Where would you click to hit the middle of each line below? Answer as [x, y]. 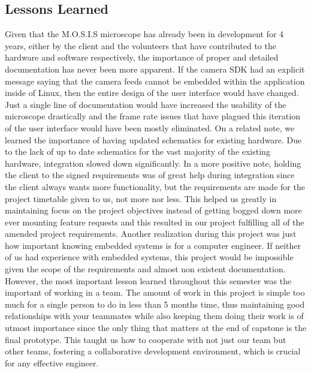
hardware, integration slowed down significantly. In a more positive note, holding [153, 163]
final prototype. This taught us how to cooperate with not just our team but [146, 339]
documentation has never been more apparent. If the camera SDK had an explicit [155, 69]
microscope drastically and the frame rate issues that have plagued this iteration [153, 116]
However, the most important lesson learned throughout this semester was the [148, 280]
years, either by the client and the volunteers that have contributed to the [141, 45]
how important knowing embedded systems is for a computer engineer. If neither [153, 245]
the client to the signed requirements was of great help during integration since [150, 175]
